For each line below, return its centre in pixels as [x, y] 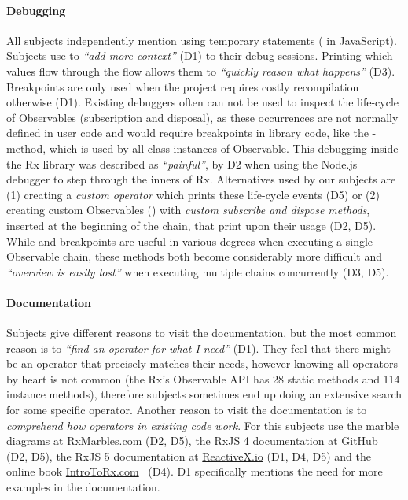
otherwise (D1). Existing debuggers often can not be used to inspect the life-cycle [202, 102]
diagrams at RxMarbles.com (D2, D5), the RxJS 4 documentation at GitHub [192, 441]
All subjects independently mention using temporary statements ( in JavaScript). [202, 40]
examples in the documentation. [83, 487]
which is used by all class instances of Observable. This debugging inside [224, 148]
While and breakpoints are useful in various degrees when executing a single [190, 241]
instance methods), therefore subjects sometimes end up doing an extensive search [204, 394]
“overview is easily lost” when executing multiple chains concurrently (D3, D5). [198, 271]
